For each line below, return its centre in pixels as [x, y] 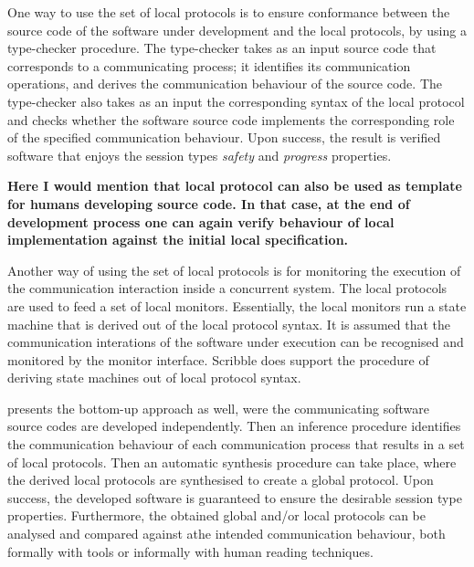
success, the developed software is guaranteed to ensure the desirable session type [235, 497]
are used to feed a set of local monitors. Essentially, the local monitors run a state [237, 305]
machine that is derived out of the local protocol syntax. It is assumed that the [229, 324]
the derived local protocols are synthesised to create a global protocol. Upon [221, 480]
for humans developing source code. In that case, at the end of [209, 203]
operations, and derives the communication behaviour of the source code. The [225, 84]
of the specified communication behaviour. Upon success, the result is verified [224, 137]
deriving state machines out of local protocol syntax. [154, 378]
